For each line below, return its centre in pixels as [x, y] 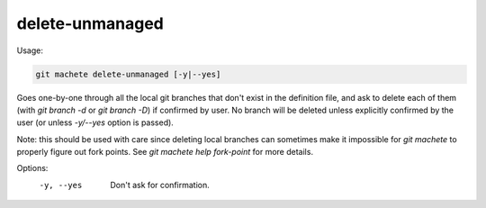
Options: [32, 168]
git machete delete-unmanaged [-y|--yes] [128, 74]
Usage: [30, 50]
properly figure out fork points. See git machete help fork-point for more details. [165, 152]
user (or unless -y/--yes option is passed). [95, 122]
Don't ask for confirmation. [160, 185]
